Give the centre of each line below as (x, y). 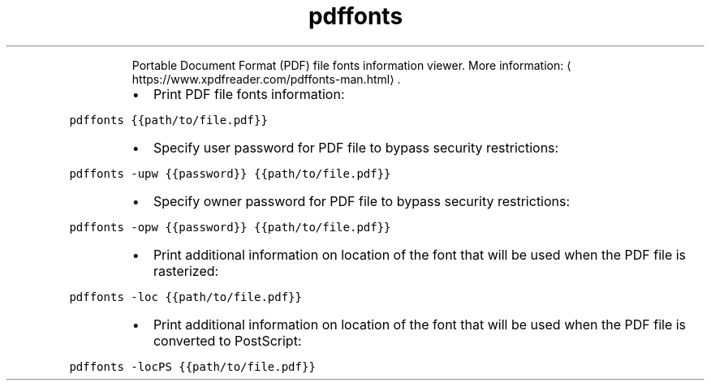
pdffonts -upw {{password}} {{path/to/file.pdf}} (230, 173)
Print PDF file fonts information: (249, 94)
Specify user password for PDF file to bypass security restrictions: (356, 147)
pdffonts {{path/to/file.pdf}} (168, 120)
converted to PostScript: (227, 340)
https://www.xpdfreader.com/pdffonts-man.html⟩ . (266, 79)
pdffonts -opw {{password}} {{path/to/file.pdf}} (230, 227)
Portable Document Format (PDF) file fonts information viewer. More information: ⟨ (351, 65)
